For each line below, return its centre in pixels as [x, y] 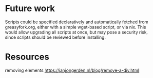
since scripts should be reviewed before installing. [56, 37]
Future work [30, 8]
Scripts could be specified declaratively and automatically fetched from [77, 22]
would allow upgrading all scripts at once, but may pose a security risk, [76, 32]
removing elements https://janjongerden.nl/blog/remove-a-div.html [72, 70]
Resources [27, 57]
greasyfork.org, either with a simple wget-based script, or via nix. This [76, 27]
